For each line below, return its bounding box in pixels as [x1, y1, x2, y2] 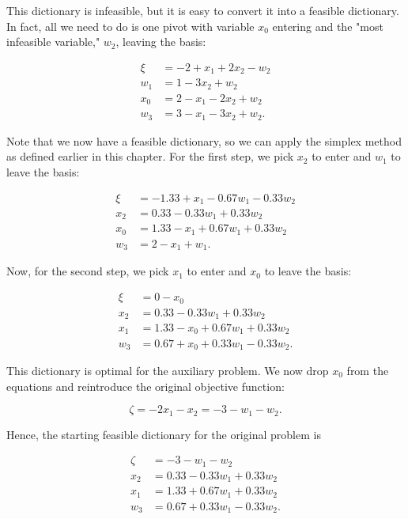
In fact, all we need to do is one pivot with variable [6, 17, 255, 34]
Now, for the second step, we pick [6, 263, 169, 279]
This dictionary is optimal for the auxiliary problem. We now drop [6, 362, 329, 378]
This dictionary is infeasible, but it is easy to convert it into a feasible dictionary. [6, 2, 399, 18]
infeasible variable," [6, 33, 100, 50]
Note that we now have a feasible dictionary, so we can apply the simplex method [6, 132, 402, 149]
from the [346, 362, 389, 378]
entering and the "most [272, 17, 383, 34]
